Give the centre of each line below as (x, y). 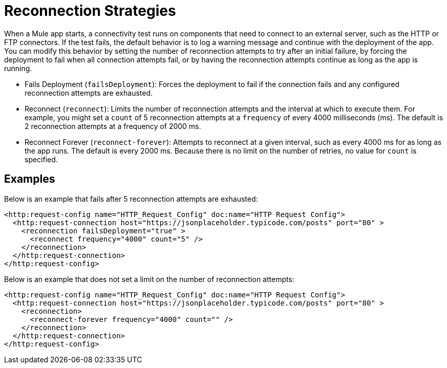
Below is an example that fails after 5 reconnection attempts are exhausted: (131, 199)
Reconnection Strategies (90, 11)
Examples (30, 179)
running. (18, 68)
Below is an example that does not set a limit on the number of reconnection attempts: (149, 279)
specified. (41, 159)
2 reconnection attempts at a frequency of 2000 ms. (113, 126)
